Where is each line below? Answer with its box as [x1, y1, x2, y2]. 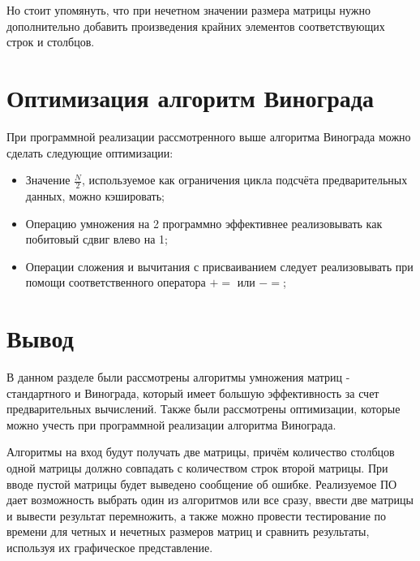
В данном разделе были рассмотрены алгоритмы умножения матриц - [6, 369, 350, 386]
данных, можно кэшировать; [25, 187, 165, 204]
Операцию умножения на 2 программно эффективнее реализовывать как [25, 214, 383, 231]
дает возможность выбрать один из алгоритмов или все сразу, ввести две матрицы [6, 491, 414, 508]
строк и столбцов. [6, 33, 95, 50]
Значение [25, 171, 71, 188]
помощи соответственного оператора [25, 274, 206, 291]
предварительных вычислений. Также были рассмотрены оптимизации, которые [6, 400, 401, 417]
